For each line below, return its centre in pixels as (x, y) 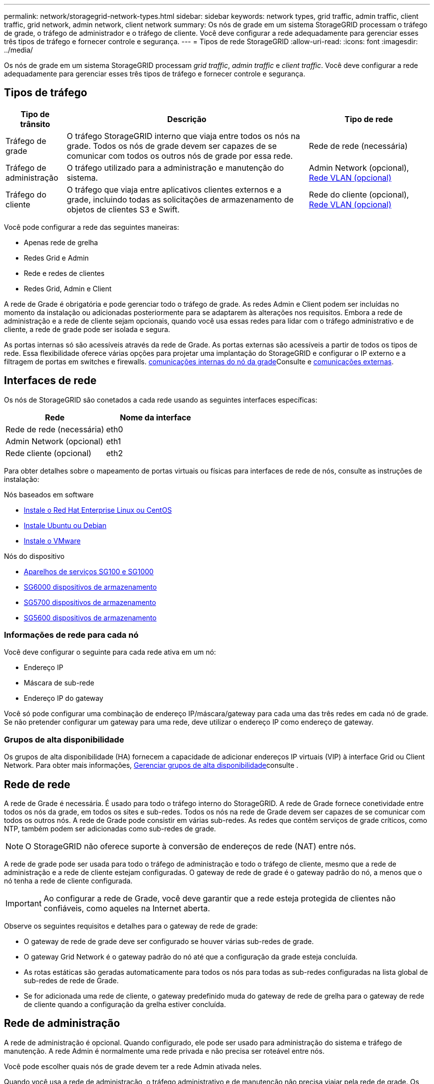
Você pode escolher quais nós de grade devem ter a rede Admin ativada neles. (133, 1066)
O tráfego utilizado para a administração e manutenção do (175, 168)
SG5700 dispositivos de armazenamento (90, 602)
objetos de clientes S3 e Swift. (123, 209)
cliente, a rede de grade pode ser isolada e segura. (87, 329)
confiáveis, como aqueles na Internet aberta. (127, 909)
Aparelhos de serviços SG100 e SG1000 (89, 571)
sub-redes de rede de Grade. (71, 981)
